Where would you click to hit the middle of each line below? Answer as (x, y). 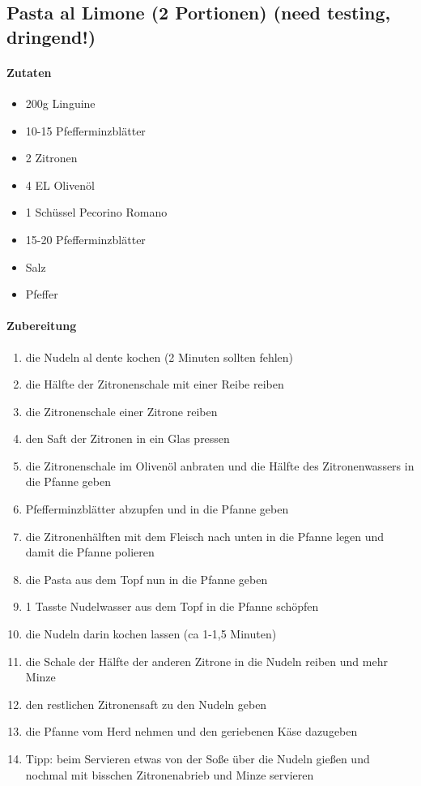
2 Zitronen (51, 158)
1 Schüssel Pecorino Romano (96, 212)
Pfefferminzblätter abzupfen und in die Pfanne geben (157, 509)
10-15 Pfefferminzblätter (85, 130)
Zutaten (29, 72)
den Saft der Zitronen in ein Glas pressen (128, 438)
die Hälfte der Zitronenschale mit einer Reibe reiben (155, 384)
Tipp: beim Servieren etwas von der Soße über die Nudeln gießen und (198, 759)
